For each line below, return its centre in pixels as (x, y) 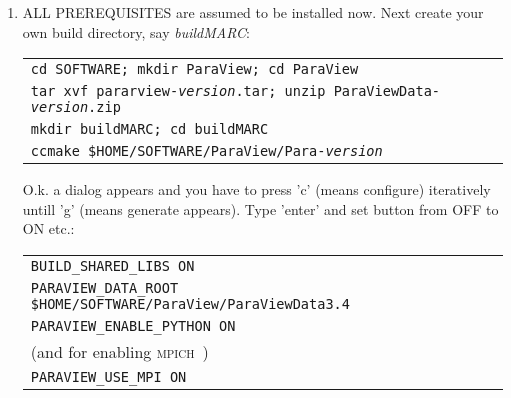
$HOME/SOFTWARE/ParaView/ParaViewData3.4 (190, 303)
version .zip (75, 107)
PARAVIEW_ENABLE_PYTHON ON (133, 325)
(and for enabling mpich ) (119, 351)
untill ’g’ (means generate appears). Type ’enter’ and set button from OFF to (260, 208)
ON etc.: (48, 228)
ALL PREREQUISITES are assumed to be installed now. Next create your (253, 12)
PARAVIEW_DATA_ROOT (104, 287)
